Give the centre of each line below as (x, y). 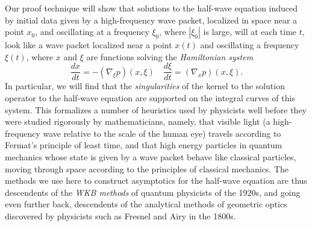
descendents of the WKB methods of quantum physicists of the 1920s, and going (153, 192)
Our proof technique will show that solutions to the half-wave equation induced (151, 8)
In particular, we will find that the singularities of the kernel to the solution (145, 86)
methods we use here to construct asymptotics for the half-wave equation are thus (156, 180)
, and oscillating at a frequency (92, 32)
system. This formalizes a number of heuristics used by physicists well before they (156, 109)
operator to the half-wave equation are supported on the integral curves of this (150, 98)
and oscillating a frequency (250, 45)
